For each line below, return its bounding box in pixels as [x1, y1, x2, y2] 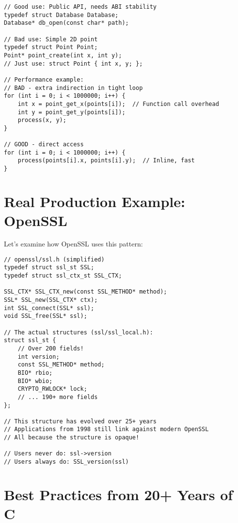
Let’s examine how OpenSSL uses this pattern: [4, 239, 143, 249]
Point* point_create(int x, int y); [4, 52, 122, 59]
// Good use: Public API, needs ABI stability [4, 3, 157, 10]
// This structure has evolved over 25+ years [4, 418, 157, 425]
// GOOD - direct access [4, 141, 84, 148]
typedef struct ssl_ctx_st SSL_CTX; [4, 272, 122, 279]
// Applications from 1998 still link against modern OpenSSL [4, 426, 209, 433]
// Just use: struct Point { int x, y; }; [4, 60, 143, 67]
